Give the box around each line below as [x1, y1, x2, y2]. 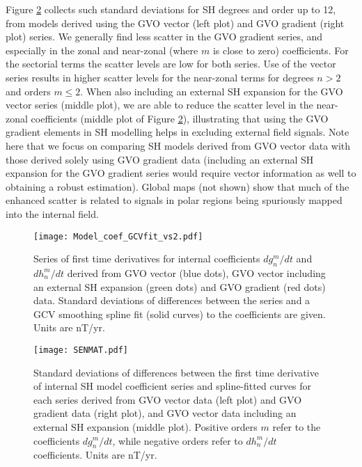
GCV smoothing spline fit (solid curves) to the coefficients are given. [33, 306, 326, 321]
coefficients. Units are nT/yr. [33, 448, 157, 462]
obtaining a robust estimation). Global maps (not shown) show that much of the [6, 179, 349, 193]
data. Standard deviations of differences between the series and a [33, 293, 310, 308]
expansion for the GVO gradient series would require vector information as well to [6, 166, 356, 180]
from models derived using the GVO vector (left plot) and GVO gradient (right [6, 15, 345, 30]
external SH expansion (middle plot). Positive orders [33, 419, 258, 434]
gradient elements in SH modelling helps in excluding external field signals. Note [6, 125, 349, 139]
